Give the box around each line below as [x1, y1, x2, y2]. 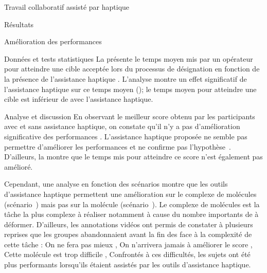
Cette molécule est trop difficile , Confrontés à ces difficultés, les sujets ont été [4, 249, 251, 260]
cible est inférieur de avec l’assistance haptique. [4, 94, 153, 104]
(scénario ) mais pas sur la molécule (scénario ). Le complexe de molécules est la [4, 198, 260, 209]
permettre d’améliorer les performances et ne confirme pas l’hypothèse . [4, 141, 231, 152]
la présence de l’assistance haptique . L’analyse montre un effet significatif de [4, 73, 247, 84]
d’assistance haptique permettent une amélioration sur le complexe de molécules [4, 188, 257, 199]
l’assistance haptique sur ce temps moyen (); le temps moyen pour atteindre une [4, 83, 257, 94]
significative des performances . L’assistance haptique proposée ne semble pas [4, 131, 247, 141]
